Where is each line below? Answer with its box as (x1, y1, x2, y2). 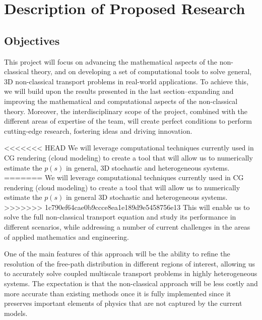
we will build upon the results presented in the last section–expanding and (4, 86, 234, 96)
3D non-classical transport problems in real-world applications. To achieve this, (4, 76, 249, 86)
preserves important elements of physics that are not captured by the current (4, 298, 242, 308)
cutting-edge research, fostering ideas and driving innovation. (4, 125, 192, 136)
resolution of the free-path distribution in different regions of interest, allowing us (4, 258, 255, 269)
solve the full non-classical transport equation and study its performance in (4, 211, 236, 222)
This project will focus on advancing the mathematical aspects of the (4, 56, 218, 67)
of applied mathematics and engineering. (4, 231, 129, 242)
